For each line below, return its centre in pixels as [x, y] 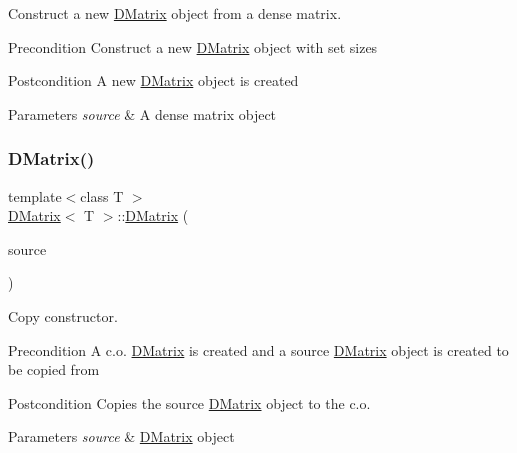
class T [102, 195]
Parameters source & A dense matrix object [142, 113]
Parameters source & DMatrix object [121, 436]
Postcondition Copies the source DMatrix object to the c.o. [189, 402]
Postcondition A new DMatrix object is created [153, 80]
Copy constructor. [63, 315]
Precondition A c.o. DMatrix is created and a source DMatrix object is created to [258, 349]
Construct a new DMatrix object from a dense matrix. [175, 13]
